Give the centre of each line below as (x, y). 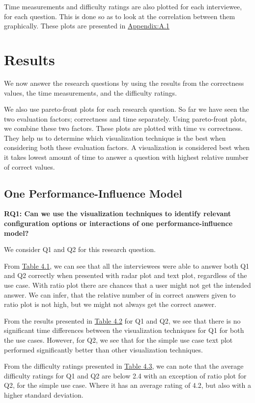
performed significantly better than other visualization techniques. (103, 349)
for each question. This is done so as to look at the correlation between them (120, 16)
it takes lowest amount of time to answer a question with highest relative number (126, 157)
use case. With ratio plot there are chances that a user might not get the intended (127, 285)
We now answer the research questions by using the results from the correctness (124, 83)
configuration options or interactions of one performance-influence (118, 223)
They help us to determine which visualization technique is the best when (115, 138)
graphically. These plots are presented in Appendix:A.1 (87, 26)
